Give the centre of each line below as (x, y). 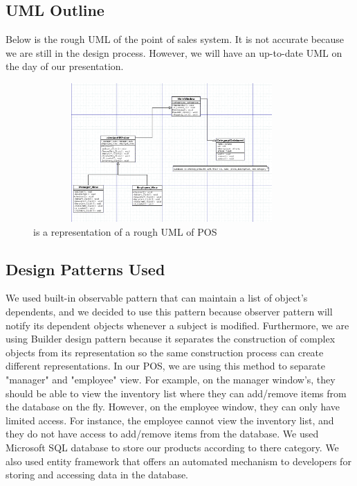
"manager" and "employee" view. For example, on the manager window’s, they (171, 379)
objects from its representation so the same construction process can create (165, 352)
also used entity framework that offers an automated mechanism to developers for (178, 461)
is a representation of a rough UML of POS (125, 231)
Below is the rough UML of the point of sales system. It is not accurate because (175, 39)
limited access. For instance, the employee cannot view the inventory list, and (170, 420)
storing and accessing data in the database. (97, 475)
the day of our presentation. (65, 66)
